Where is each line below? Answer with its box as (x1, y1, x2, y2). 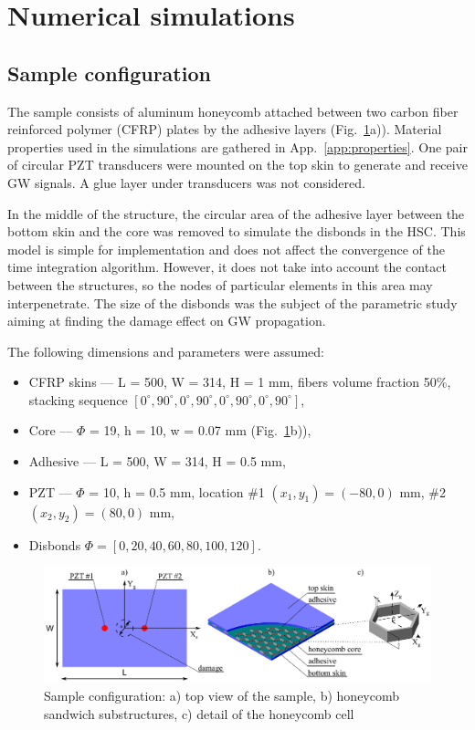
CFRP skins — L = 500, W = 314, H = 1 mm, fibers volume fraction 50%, (28, 372, 451, 391)
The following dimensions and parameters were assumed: (7, 341, 324, 360)
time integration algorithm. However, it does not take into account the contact (7, 257, 447, 276)
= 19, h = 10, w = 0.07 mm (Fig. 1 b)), (89, 421, 311, 440)
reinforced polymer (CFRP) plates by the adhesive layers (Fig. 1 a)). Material (7, 120, 442, 139)
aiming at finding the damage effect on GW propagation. (7, 311, 326, 330)
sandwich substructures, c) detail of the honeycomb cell (44, 704, 354, 723)
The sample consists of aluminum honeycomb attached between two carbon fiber (7, 101, 459, 120)
